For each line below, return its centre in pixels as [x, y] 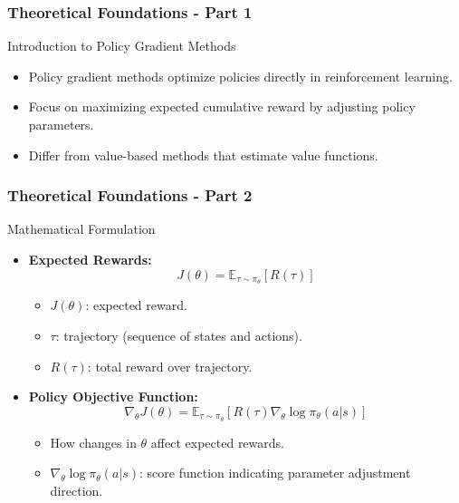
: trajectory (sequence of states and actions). [179, 336]
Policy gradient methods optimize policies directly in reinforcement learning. [240, 76]
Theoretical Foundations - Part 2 [130, 195]
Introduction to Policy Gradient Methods [122, 46]
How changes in [93, 442]
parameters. [61, 124]
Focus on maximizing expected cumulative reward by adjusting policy [222, 106]
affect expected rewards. [217, 442]
